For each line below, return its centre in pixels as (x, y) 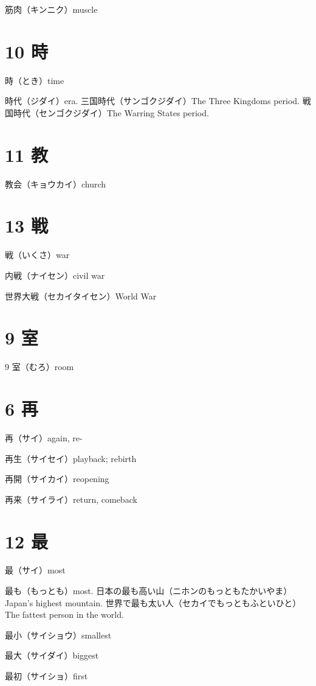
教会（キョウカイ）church (56, 184)
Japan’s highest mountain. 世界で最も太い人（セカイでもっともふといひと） (153, 602)
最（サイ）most (35, 570)
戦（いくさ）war (37, 255)
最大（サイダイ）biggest (52, 655)
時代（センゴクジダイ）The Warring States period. (111, 112)
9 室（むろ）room (39, 367)
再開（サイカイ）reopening (57, 479)
